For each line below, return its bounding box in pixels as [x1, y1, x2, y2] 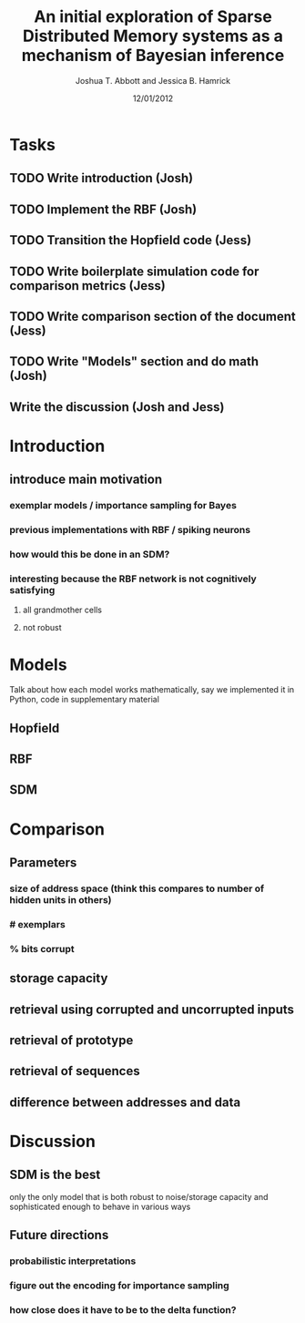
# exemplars [9, 918, 66, 930]
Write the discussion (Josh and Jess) [9, 399, 225, 415]
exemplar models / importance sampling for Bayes [9, 499, 237, 512]
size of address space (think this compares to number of [9, 882, 265, 895]
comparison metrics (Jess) [9, 278, 166, 293]
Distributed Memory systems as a [22, 26, 284, 46]
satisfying [9, 583, 56, 596]
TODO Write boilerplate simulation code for [9, 263, 259, 279]
